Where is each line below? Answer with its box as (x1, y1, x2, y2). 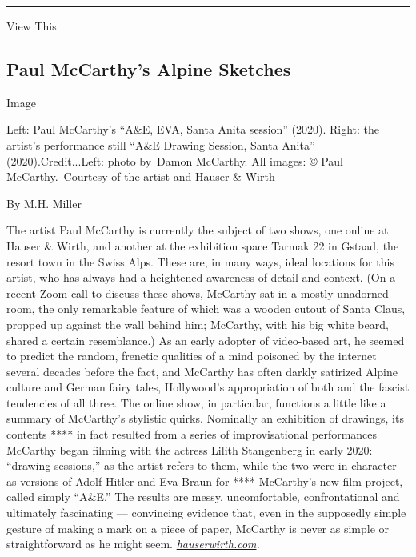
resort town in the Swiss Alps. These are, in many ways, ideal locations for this (6, 253, 394, 270)
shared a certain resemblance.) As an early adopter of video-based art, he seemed (6, 331, 405, 348)
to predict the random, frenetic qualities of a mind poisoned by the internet (6, 347, 377, 364)
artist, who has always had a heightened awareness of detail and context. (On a (6, 269, 396, 286)
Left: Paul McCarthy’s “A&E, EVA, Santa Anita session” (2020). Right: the (6, 121, 380, 138)
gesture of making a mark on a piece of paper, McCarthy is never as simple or (6, 519, 390, 536)
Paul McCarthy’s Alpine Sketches (6, 56, 291, 81)
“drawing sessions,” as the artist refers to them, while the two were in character (6, 457, 397, 474)
